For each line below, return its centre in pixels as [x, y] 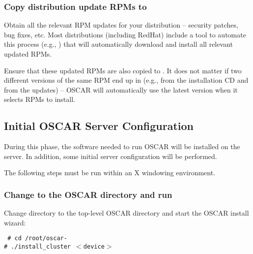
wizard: [15, 222]
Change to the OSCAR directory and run [88, 194]
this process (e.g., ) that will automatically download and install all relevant [118, 44]
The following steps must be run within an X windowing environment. [110, 173]
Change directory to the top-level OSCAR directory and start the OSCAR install [126, 213]
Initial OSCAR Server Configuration [99, 126]
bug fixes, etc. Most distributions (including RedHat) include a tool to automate [125, 34]
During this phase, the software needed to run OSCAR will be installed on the [122, 146]
